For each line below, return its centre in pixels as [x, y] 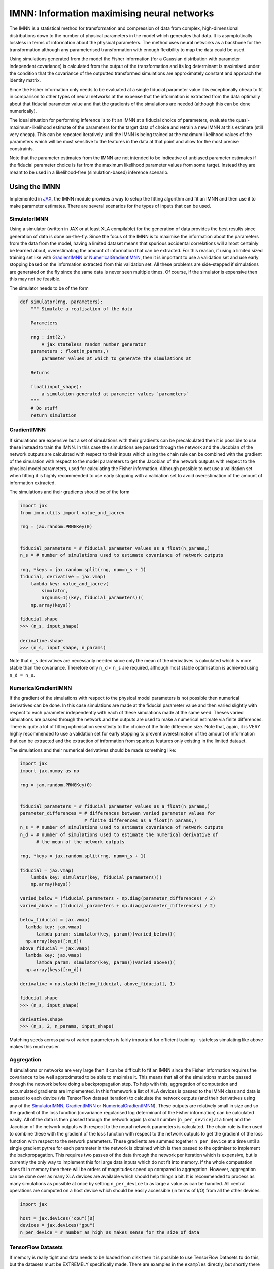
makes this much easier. [35, 1047]
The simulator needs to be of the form [49, 288]
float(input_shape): [56, 387]
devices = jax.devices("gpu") [58, 1225]
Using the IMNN [35, 187]
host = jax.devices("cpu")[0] [58, 1218]
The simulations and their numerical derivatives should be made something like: [93, 750]
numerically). [23, 111]
